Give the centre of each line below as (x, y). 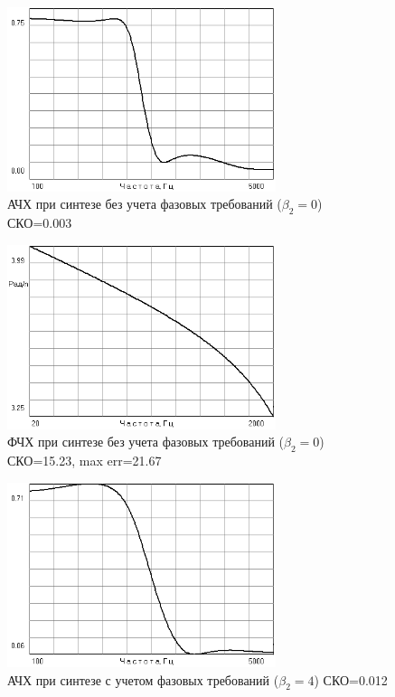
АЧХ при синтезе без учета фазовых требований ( (145, 204)
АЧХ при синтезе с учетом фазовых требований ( (143, 679)
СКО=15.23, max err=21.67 (85, 461)
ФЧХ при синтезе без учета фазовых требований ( (146, 442)
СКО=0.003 (40, 222)
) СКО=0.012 (351, 679)
